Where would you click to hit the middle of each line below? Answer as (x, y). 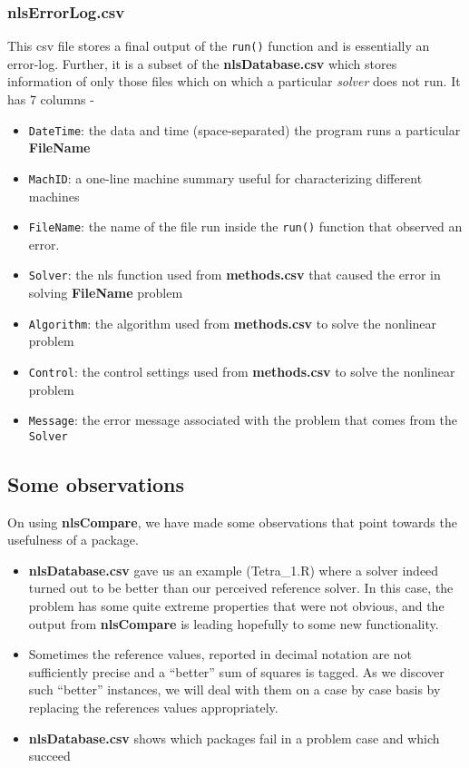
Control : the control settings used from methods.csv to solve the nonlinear (242, 371)
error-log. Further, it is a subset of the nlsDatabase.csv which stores (202, 63)
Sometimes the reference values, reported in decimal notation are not (220, 654)
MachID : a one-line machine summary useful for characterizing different (225, 177)
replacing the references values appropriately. (153, 708)
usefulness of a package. (73, 540)
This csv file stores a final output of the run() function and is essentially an (219, 46)
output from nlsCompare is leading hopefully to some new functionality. (234, 623)
